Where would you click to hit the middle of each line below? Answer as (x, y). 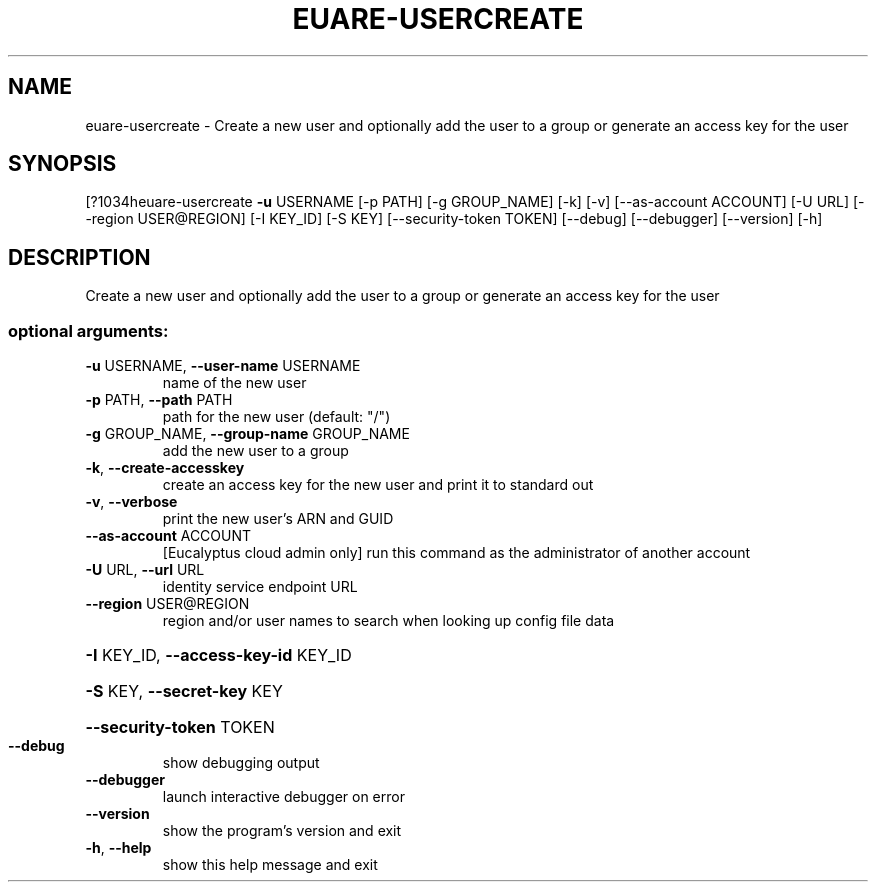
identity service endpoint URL (260, 587)
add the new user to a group (255, 451)
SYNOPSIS (62, 164)
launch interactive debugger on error (283, 797)
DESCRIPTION (79, 257)
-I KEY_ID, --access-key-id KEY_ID (218, 655)
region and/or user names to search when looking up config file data (388, 621)
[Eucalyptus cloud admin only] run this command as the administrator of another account (456, 553)
